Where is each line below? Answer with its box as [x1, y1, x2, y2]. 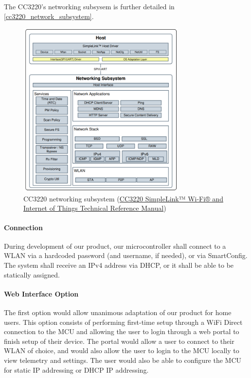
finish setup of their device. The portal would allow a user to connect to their [4, 336, 234, 346]
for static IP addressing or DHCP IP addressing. [4, 364, 149, 375]
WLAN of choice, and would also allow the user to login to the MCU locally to [4, 345, 239, 356]
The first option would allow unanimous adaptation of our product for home [4, 307, 232, 317]
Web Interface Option [4, 288, 79, 298]
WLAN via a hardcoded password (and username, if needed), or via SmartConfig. [4, 250, 248, 260]
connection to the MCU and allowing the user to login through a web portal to [4, 326, 239, 337]
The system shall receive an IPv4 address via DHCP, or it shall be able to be [4, 260, 234, 270]
